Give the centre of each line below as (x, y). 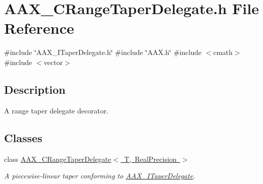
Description (35, 89)
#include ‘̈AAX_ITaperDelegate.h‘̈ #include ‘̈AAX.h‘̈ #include (103, 52)
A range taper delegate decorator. (56, 110)
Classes (23, 137)
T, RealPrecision (150, 159)
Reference (39, 28)
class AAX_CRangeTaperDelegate (58, 159)
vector (53, 62)
